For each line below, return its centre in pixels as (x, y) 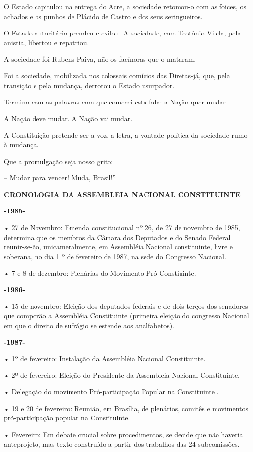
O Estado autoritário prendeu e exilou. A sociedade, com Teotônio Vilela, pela (123, 33)
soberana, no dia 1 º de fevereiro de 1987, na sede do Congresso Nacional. (115, 256)
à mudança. (21, 144)
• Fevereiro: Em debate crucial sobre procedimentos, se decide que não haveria (124, 434)
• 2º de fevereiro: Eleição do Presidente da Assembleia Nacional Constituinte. (122, 375)
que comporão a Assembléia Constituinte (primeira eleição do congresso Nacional (126, 316)
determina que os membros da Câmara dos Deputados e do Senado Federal (117, 237)
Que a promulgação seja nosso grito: (59, 161)
